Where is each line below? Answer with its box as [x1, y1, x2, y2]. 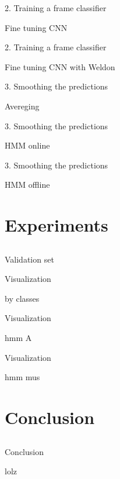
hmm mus [5, 371, 40, 383]
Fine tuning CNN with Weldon [5, 60, 115, 73]
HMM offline [5, 178, 50, 191]
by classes [5, 292, 40, 304]
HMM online [5, 139, 50, 151]
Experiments [5, 213, 108, 237]
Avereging [5, 99, 40, 112]
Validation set [5, 253, 54, 265]
